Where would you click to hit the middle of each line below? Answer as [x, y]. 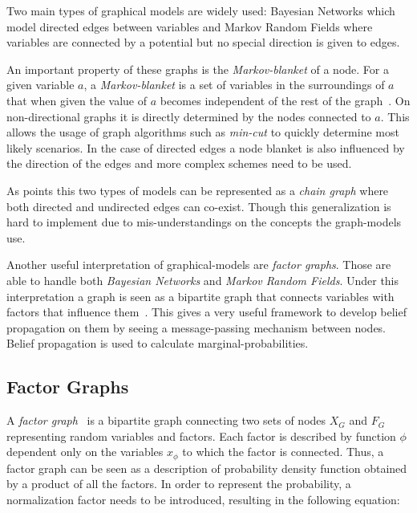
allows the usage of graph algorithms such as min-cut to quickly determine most [203, 132]
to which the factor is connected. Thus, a [283, 452]
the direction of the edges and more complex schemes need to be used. [179, 163]
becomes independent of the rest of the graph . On [285, 100]
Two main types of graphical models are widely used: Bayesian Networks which [201, 10]
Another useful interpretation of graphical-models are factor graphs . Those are [199, 265]
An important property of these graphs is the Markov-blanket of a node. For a [198, 69]
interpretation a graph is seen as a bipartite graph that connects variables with [200, 296]
